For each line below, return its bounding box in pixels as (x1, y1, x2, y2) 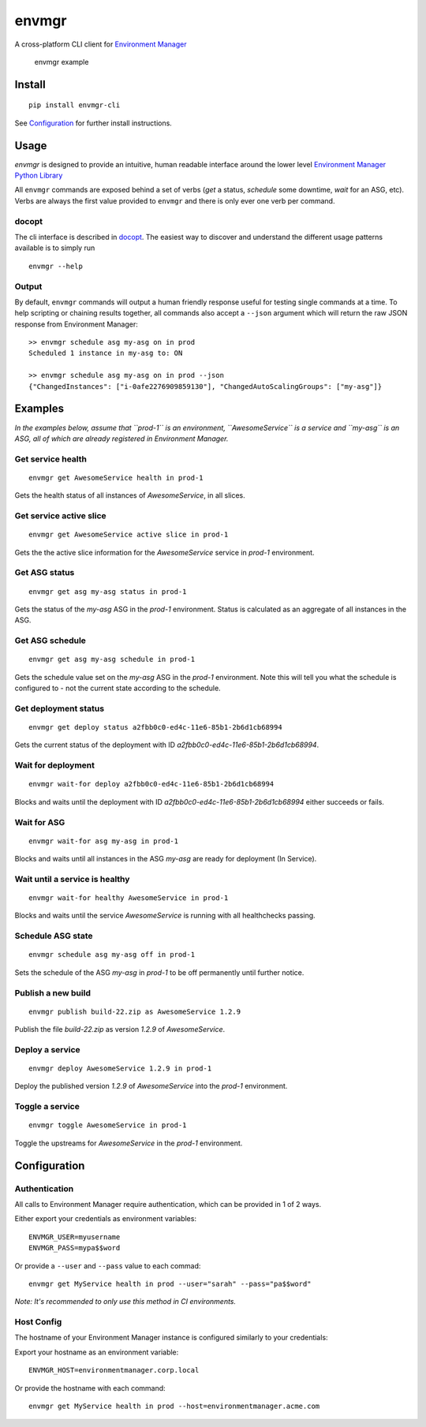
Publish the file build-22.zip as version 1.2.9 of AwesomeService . (14, 1025, 226, 1034)
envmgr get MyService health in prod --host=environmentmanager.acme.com (28, 1402, 320, 1411)
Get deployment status (14, 703, 105, 714)
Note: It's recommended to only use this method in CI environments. (14, 1297, 237, 1306)
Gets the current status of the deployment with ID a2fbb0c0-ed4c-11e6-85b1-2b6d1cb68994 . (14, 740, 319, 749)
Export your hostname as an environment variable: (14, 1347, 179, 1357)
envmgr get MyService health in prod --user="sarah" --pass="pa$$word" (28, 1279, 312, 1288)
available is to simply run (14, 243, 95, 252)
